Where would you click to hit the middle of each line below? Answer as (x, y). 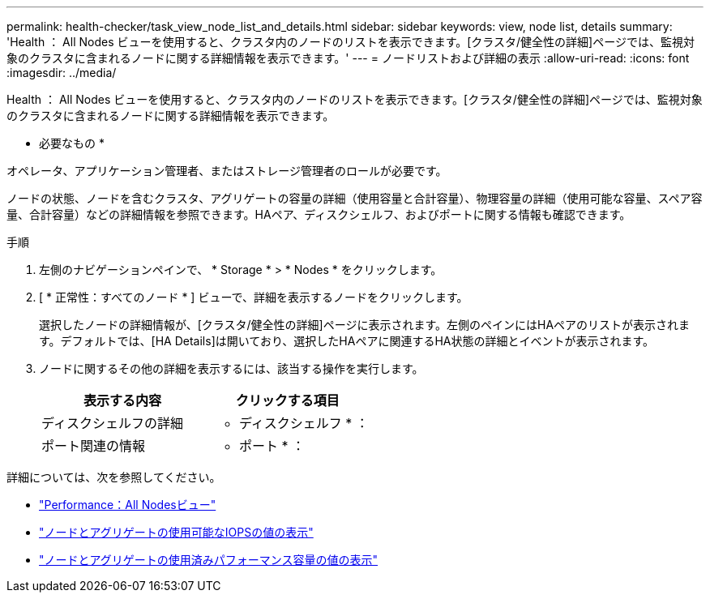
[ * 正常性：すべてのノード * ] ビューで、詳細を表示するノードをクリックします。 (254, 297)
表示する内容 (122, 400)
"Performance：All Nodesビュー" (128, 505)
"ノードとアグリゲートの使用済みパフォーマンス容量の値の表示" (209, 560)
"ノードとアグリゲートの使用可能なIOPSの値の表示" (176, 532)
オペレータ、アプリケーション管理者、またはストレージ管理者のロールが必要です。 (227, 171)
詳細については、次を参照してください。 (114, 477)
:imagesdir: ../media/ (62, 73)
